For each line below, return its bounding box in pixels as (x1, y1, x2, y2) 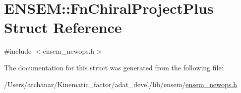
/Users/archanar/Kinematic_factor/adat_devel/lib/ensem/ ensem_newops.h (4, 79, 237, 89)
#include (4, 46, 32, 56)
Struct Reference (4, 17, 122, 37)
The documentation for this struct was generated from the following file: (4, 62, 224, 72)
